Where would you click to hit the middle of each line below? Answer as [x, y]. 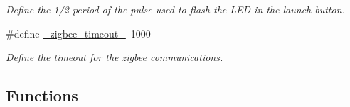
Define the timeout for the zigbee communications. [115, 57]
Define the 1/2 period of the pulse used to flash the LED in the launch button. [175, 9]
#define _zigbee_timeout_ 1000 [78, 33]
